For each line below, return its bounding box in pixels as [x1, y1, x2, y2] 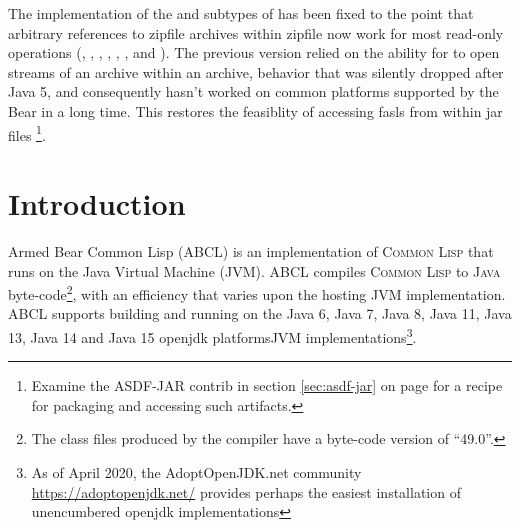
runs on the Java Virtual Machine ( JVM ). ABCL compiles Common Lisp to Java [8, 260, 501, 281]
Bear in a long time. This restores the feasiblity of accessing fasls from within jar [8, 100, 503, 121]
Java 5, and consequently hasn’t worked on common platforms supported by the [8, 81, 499, 102]
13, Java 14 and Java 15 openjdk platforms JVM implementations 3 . [8, 323, 417, 347]
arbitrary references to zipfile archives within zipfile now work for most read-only [8, 22, 504, 43]
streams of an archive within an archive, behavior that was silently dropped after [8, 61, 504, 82]
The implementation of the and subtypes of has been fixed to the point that [8, 3, 474, 23]
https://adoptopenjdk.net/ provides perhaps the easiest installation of [31, 481, 461, 502]
